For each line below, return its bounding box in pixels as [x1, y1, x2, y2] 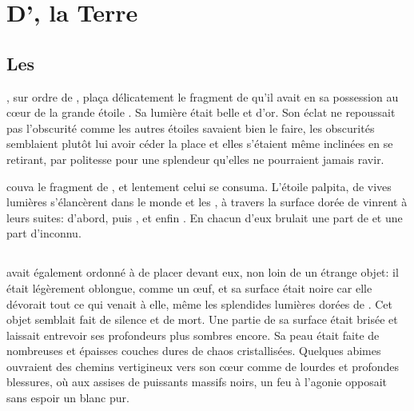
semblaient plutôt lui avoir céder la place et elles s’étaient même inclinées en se [6, 135, 393, 152]
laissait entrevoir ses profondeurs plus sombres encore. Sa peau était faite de [6, 326, 380, 343]
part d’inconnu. [6, 225, 82, 241]
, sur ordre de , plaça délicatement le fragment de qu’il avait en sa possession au [6, 88, 399, 105]
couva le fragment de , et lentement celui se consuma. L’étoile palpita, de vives [6, 178, 392, 194]
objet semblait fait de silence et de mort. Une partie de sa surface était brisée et [6, 311, 398, 328]
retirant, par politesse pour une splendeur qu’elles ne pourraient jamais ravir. [6, 150, 384, 167]
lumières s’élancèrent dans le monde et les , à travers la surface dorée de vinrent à [6, 194, 408, 210]
